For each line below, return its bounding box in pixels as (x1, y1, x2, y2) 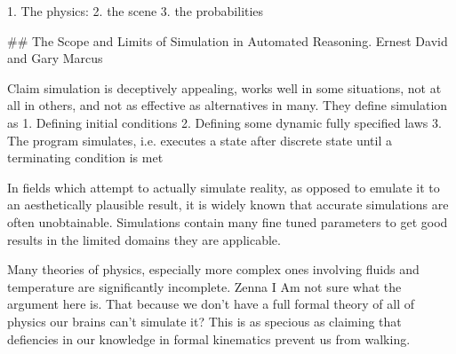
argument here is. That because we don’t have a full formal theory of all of (7, 295, 415, 313)
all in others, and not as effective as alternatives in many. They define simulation (7, 96, 448, 114)
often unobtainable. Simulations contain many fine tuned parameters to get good (7, 212, 448, 231)
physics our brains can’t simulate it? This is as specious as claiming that (7, 311, 402, 330)
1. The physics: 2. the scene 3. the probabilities (7, 2, 264, 20)
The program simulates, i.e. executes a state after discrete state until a (7, 130, 392, 149)
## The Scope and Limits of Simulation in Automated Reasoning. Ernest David (7, 31, 448, 50)
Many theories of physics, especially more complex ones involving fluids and (7, 260, 420, 279)
